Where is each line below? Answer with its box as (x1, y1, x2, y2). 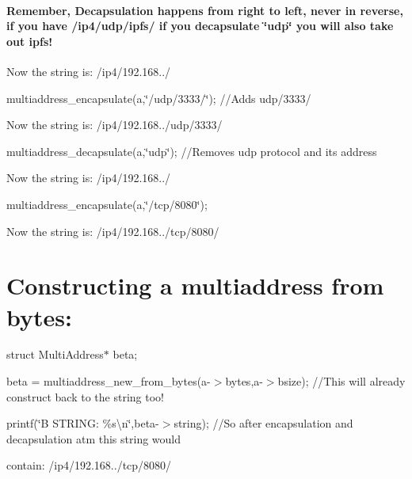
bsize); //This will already (277, 373, 406, 390)
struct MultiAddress (6, 346, 104, 363)
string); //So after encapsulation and (174, 415, 353, 431)
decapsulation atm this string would (6, 430, 181, 447)
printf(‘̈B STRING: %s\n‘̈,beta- (6, 415, 159, 431)
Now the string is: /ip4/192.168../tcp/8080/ (6, 222, 219, 239)
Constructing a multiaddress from (6, 269, 384, 302)
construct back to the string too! (6, 388, 164, 405)
